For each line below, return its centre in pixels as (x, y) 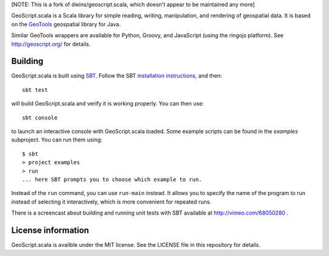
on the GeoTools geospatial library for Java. (66, 24)
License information (50, 230)
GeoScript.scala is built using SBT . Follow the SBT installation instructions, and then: (117, 76)
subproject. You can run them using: (57, 140)
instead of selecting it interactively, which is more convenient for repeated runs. (111, 202)
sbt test (35, 90)
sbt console (40, 118)
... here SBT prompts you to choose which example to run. (112, 179)
